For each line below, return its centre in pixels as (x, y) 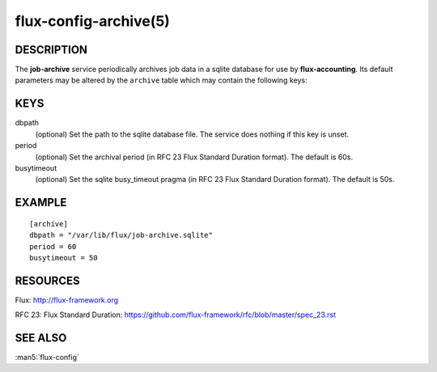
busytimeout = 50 (64, 258)
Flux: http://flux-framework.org (67, 300)
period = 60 (53, 246)
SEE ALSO (41, 338)
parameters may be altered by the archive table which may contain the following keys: (161, 80)
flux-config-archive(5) (92, 21)
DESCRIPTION (51, 50)
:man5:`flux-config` (47, 357)
